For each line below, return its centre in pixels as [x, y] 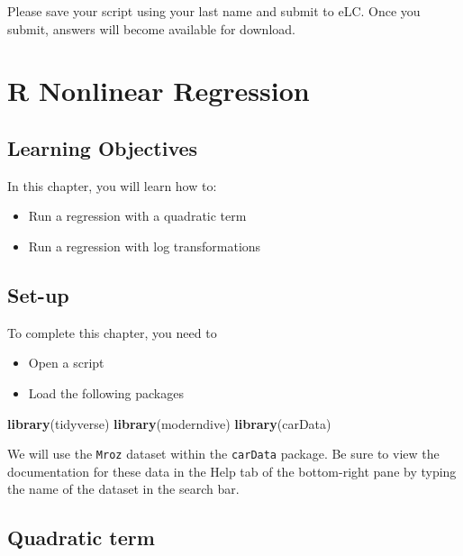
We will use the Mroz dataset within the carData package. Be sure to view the [223, 454]
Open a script [66, 363]
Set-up [38, 294]
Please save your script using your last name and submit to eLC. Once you [214, 11]
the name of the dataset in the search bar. [123, 489]
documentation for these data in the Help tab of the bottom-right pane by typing [232, 471]
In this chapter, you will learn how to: [112, 185]
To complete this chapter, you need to [112, 332]
